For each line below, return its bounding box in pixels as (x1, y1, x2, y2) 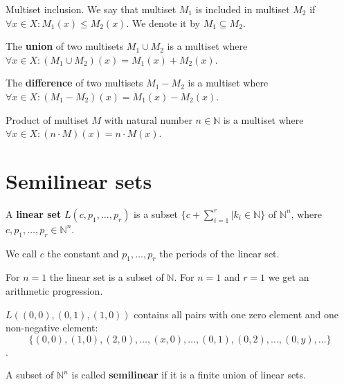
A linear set (6, 206, 62, 221)
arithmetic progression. (6, 284, 103, 298)
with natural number (104, 112, 192, 127)
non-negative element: (6, 320, 98, 335)
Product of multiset (6, 112, 89, 127)
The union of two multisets (6, 39, 124, 53)
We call (6, 246, 37, 260)
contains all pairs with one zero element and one (134, 307, 339, 321)
